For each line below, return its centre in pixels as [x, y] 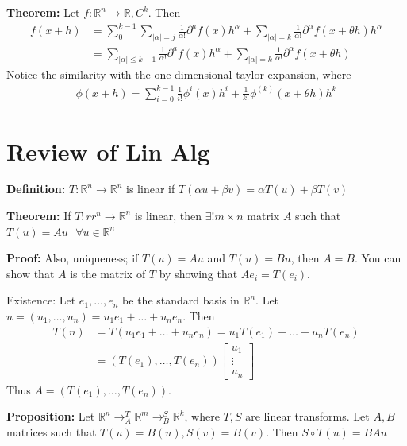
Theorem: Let [43, 12]
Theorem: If [39, 216]
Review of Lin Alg [108, 151]
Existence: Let [41, 300]
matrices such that [52, 431]
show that [31, 273]
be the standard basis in [181, 300]
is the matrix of [108, 273]
